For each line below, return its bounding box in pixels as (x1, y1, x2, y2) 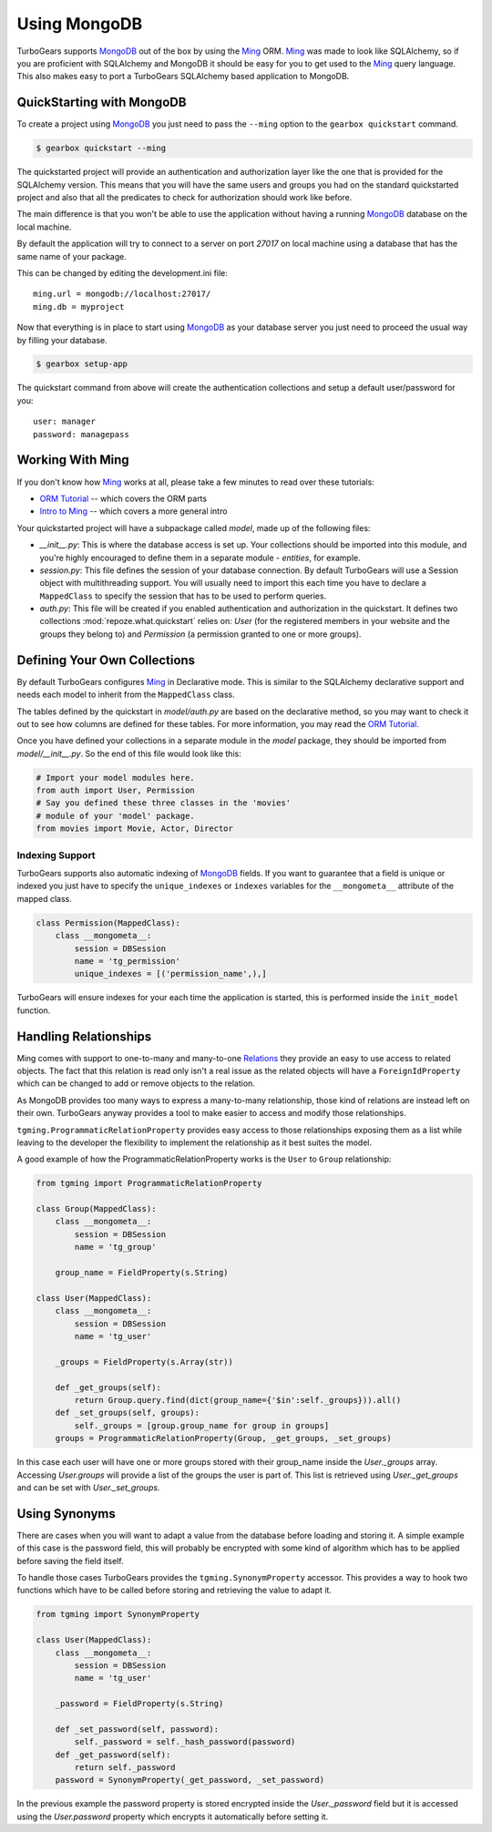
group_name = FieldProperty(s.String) (55, 1267, 229, 1278)
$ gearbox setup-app (36, 359, 128, 369)
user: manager (33, 416, 96, 427)
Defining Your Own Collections (16, 652, 196, 668)
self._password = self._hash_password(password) (74, 1736, 296, 1747)
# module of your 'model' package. (36, 811, 195, 821)
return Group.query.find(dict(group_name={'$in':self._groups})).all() (74, 1395, 402, 1405)
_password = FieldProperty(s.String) (55, 1699, 224, 1709)
